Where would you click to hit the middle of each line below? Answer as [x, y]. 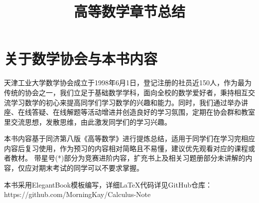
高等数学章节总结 [129, 11]
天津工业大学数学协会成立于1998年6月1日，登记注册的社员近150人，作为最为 [128, 83]
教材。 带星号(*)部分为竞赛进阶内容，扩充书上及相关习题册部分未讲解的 [128, 158]
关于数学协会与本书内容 [81, 59]
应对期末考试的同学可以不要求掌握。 [84, 168]
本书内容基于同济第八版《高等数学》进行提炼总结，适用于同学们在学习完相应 [129, 138]
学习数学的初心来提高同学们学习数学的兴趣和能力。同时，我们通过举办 [126, 102]
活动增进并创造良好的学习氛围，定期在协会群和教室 [171, 112]
